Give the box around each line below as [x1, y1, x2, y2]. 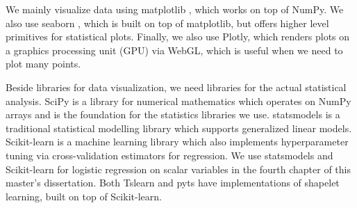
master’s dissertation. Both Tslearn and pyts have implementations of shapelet [6, 175, 340, 190]
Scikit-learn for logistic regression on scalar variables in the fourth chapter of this [6, 161, 351, 176]
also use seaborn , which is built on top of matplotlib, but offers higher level [6, 15, 329, 30]
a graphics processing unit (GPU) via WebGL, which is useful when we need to [6, 42, 343, 57]
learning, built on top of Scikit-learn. [6, 189, 162, 203]
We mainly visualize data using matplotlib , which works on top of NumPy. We [6, 2, 344, 16]
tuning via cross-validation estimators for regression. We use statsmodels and [6, 147, 333, 162]
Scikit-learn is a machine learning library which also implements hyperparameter [6, 134, 349, 149]
